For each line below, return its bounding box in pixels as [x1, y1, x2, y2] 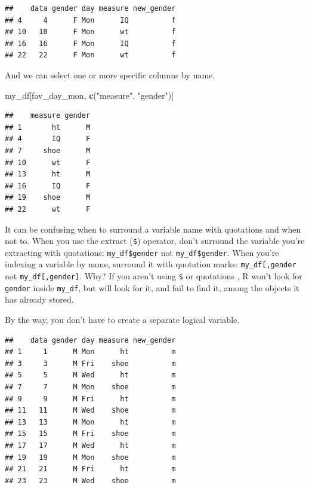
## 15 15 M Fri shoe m [5, 429, 176, 438]
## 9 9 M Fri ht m [5, 394, 176, 403]
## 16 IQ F [5, 181, 91, 190]
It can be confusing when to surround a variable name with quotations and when [5, 222, 301, 235]
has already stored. [5, 293, 74, 306]
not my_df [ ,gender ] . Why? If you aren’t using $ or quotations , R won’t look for [5, 270, 302, 282]
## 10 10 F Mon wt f [5, 28, 176, 36]
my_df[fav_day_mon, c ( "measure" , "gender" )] [5, 89, 174, 101]
